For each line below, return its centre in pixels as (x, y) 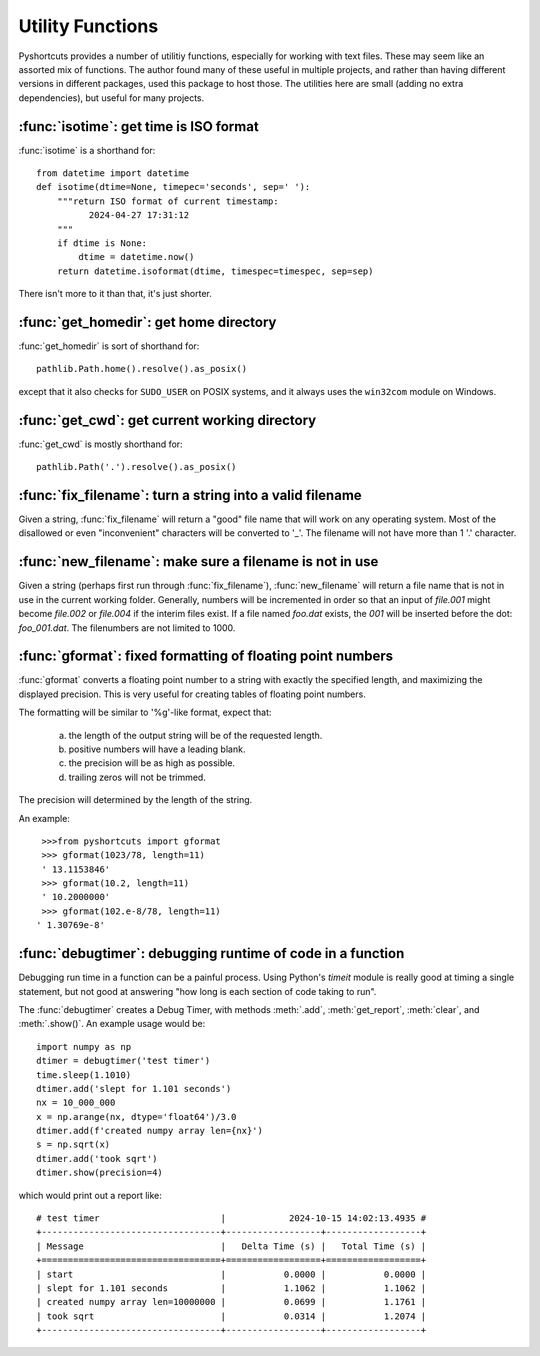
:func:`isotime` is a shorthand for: (87, 150)
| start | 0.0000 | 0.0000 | (231, 1274)
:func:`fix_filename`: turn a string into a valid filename (190, 495)
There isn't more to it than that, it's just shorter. (115, 294)
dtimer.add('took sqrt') (97, 1158)
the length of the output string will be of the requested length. (195, 735)
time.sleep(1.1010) (84, 1074)
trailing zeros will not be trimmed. (137, 777)
